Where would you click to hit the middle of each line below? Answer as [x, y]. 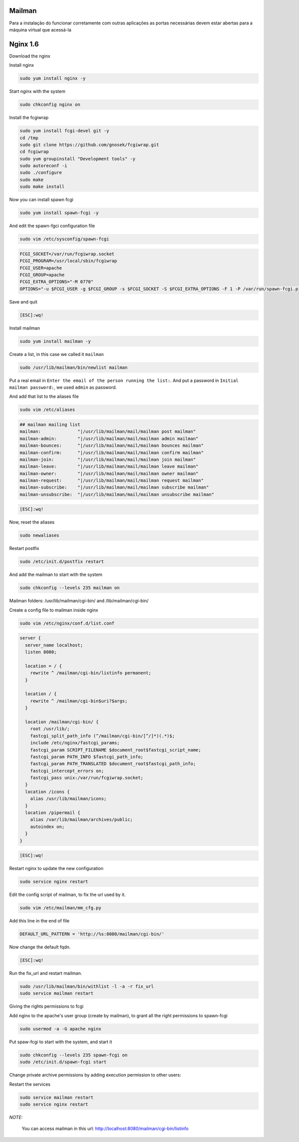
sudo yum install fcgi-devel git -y [65, 131]
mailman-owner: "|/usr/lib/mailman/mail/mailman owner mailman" [109, 473]
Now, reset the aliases [32, 522]
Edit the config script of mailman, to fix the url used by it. [68, 895]
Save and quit [23, 301]
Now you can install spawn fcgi [41, 200]
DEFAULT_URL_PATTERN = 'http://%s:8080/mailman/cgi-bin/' [92, 934]
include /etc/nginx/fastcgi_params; [75, 743]
